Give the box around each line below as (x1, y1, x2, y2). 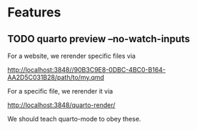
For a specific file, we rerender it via (7, 87, 113, 95)
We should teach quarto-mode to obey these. (7, 115, 141, 123)
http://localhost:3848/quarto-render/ (7, 101, 116, 109)
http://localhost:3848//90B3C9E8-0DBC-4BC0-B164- (7, 66, 166, 74)
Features (7, 4, 61, 21)
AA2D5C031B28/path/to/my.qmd (7, 73, 105, 81)
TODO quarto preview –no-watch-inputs (7, 33, 191, 45)
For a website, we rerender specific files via (7, 51, 136, 60)
